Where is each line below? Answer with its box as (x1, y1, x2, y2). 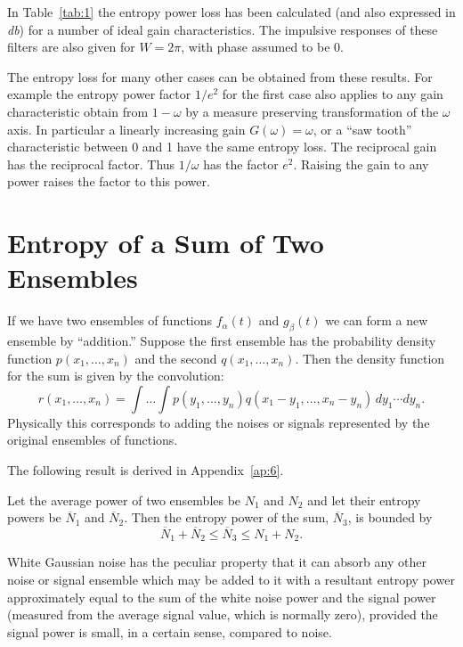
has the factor (203, 154, 279, 173)
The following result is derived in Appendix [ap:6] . (7, 461, 284, 479)
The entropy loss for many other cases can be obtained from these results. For (7, 67, 433, 86)
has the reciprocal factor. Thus (7, 154, 175, 173)
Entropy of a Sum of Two (7, 225, 324, 261)
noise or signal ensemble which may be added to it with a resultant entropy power (7, 570, 455, 589)
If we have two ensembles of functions (7, 311, 213, 330)
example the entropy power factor (7, 85, 191, 103)
